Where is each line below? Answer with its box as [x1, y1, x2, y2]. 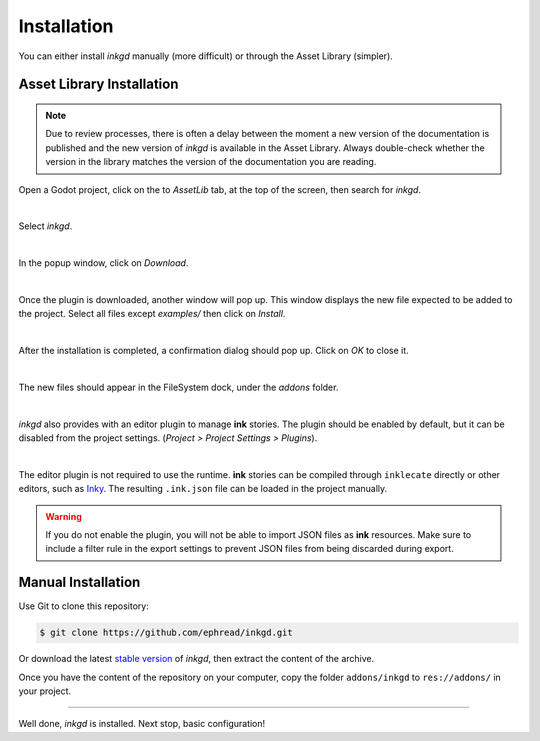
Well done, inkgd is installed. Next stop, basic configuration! [18, 718, 266, 730]
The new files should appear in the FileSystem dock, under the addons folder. [18, 381, 339, 393]
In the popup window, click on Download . [18, 257, 189, 269]
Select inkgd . [18, 220, 73, 232]
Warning [45, 510, 82, 522]
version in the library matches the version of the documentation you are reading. [45, 156, 377, 168]
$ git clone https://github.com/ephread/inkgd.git [39, 627, 294, 639]
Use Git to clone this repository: [18, 600, 149, 612]
